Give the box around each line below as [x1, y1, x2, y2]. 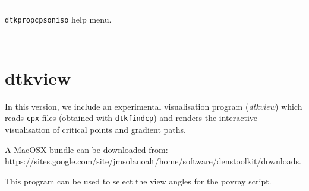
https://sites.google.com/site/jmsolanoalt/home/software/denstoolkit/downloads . [5, 155, 301, 167]
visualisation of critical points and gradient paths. [5, 123, 186, 136]
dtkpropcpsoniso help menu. [5, 13, 112, 25]
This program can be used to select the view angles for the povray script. [5, 174, 272, 187]
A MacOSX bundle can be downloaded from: [5, 143, 168, 155]
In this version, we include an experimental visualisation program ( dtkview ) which [5, 100, 302, 112]
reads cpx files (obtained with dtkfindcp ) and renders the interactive [5, 112, 258, 124]
